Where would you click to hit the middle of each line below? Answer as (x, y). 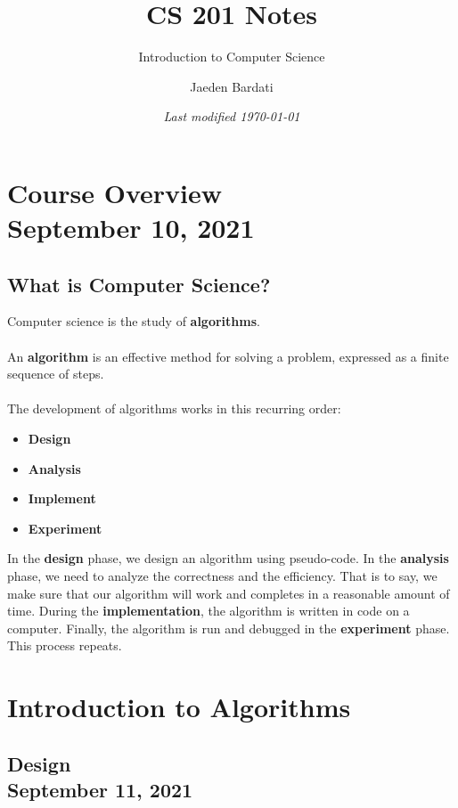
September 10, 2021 (131, 228)
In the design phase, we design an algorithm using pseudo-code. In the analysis (228, 558)
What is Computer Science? (139, 284)
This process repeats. (65, 645)
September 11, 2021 (100, 790)
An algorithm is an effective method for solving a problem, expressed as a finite (228, 356)
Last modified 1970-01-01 (232, 116)
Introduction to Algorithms (179, 707)
